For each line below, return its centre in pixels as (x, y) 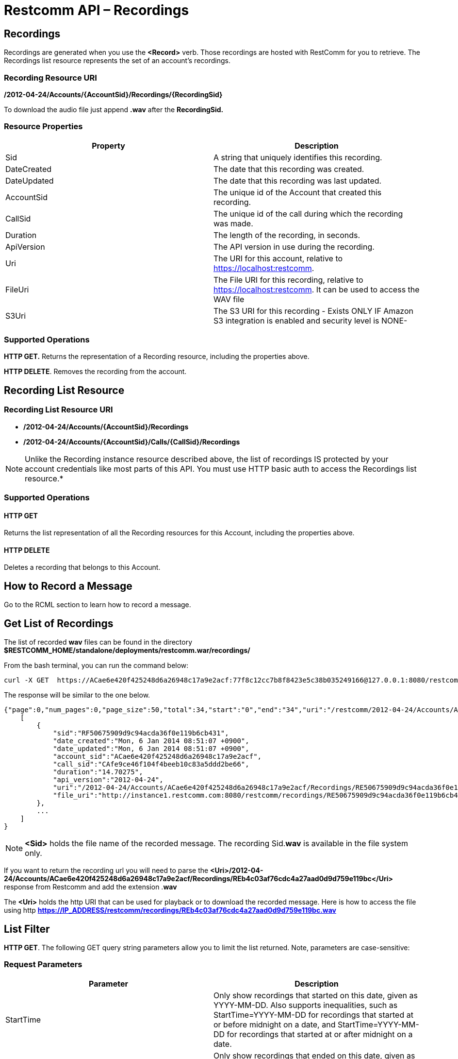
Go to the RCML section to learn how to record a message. (98, 605)
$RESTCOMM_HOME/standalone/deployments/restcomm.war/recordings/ (127, 650)
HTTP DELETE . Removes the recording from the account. (95, 372)
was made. (233, 223)
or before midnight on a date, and (275, 1024)
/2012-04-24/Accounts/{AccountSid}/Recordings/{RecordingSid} (113, 94)
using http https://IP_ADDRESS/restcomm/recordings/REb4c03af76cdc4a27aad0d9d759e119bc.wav (170, 910)
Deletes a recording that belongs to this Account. (82, 567)
